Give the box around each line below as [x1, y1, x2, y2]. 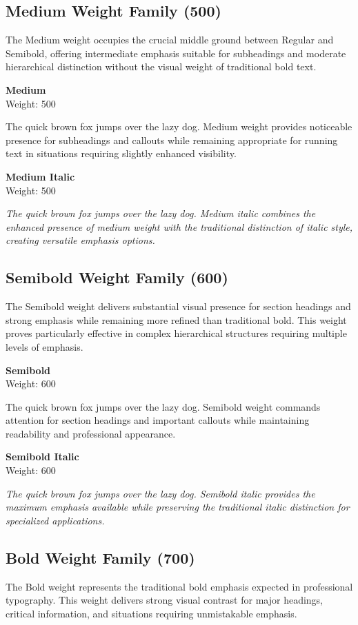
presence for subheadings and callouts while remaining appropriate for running [6, 132, 338, 147]
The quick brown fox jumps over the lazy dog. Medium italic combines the [6, 206, 316, 221]
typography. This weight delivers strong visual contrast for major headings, [6, 593, 324, 607]
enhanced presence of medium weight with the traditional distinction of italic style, [6, 219, 353, 234]
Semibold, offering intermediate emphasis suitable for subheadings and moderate [6, 45, 346, 60]
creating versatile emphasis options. [6, 233, 155, 247]
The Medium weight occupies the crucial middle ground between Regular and [6, 32, 334, 47]
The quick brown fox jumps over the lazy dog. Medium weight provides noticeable [6, 119, 352, 134]
